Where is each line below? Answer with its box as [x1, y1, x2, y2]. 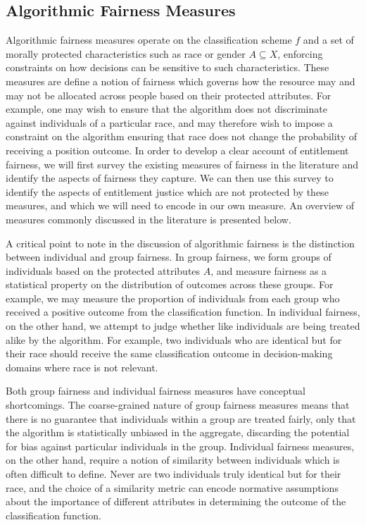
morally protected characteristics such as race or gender [6, 46, 246, 61]
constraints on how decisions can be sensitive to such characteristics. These [6, 60, 329, 75]
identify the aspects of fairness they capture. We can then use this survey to [6, 171, 334, 185]
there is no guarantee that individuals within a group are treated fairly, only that [6, 411, 356, 426]
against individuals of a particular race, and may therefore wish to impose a [6, 115, 333, 130]
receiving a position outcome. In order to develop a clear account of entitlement [6, 142, 349, 157]
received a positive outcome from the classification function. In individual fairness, [6, 304, 360, 319]
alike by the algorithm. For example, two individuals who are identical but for [6, 332, 342, 347]
